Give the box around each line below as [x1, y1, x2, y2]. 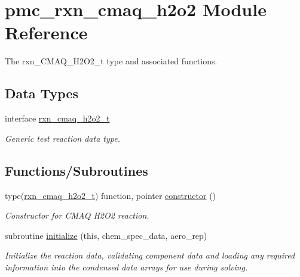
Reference [5, 20, 88, 45]
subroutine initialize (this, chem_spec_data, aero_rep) [5, 229, 207, 241]
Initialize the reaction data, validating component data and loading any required [5, 249, 295, 262]
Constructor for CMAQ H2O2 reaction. [5, 209, 149, 222]
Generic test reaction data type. [5, 132, 120, 144]
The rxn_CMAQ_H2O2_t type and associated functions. [5, 55, 218, 67]
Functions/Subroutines [5, 161, 148, 179]
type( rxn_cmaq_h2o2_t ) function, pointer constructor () [5, 189, 216, 201]
